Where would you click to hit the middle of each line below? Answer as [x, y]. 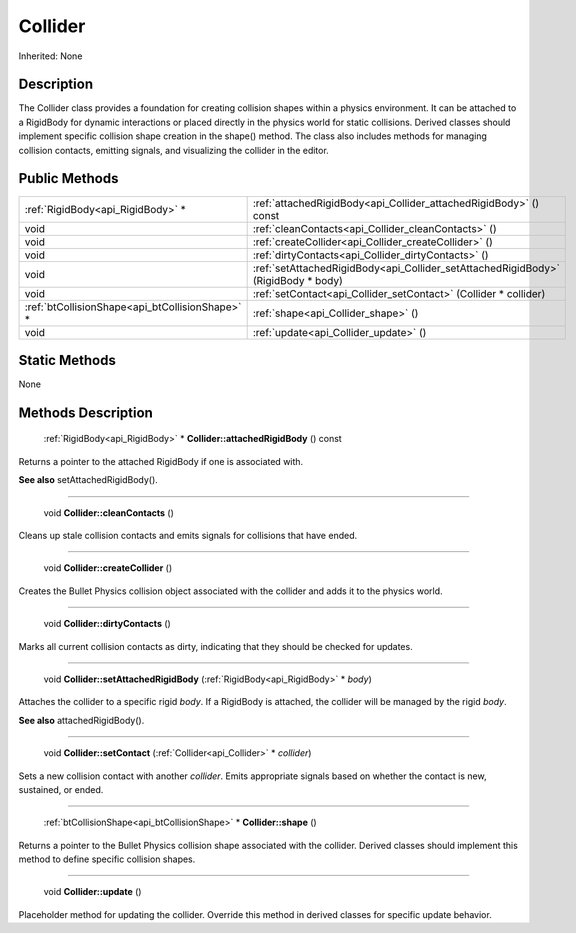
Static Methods [67, 360]
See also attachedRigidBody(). [81, 720]
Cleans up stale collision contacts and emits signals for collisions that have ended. [188, 536]
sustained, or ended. [61, 789]
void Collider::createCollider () [108, 568]
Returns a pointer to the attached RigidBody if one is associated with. [161, 461]
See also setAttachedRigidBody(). [88, 480]
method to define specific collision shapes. [107, 859]
